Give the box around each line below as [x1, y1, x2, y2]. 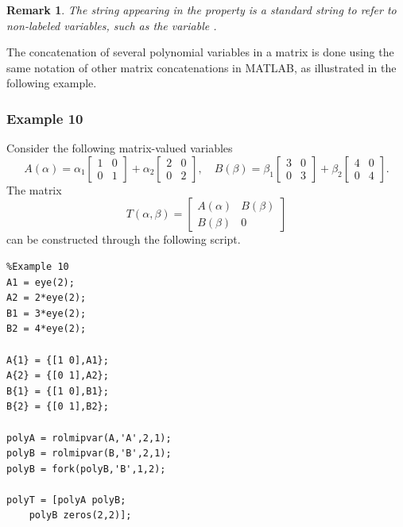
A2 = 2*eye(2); [6, 292, 87, 304]
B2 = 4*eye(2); [6, 323, 87, 335]
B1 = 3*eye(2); [6, 307, 87, 319]
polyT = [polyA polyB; [6, 494, 126, 506]
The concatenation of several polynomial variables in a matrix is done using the [6, 44, 394, 60]
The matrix [6, 181, 62, 198]
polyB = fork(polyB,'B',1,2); [6, 463, 166, 475]
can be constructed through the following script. [6, 231, 241, 248]
